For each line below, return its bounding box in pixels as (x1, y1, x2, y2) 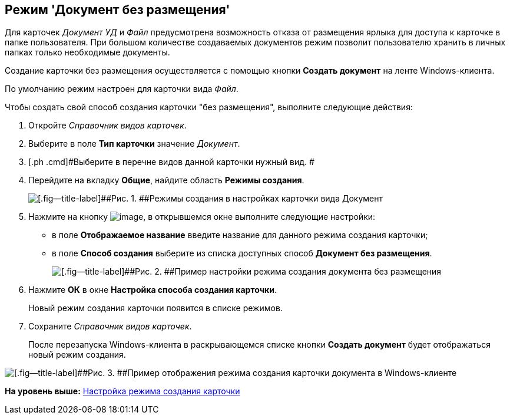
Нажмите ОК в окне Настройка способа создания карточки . (28, 285, 277, 295)
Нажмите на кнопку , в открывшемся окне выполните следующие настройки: (28, 212, 376, 222)
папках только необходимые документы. (5, 47, 170, 58)
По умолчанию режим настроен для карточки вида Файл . (5, 84, 239, 94)
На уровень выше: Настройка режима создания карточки (5, 386, 240, 397)
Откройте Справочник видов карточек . (28, 120, 187, 131)
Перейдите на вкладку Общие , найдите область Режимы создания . (28, 175, 304, 186)
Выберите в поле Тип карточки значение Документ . (28, 138, 240, 149)
